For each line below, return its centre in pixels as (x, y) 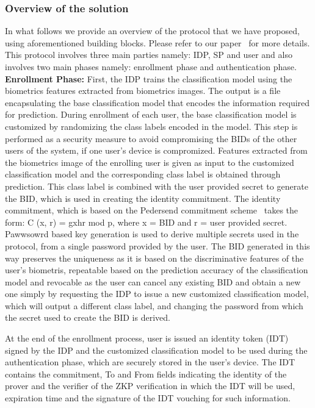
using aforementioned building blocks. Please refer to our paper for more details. (157, 42)
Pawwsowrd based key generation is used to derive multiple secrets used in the (152, 234)
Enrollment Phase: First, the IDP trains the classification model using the (149, 78)
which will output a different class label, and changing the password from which (154, 305)
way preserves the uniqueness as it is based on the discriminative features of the (154, 258)
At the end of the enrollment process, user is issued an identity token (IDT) (147, 338)
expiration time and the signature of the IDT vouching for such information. (148, 398)
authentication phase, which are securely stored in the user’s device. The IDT (150, 362)
